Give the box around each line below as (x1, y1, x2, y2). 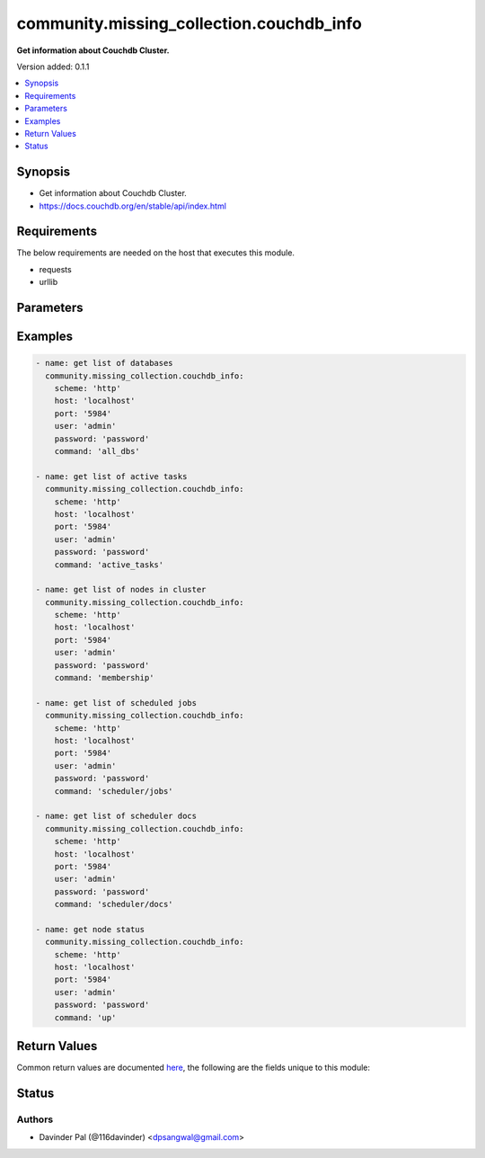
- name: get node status (35, 924, 145, 934)
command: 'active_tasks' (54, 559, 164, 570)
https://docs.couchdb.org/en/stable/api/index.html (39, 200, 226, 211)
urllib (39, 277, 58, 288)
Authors (16, 1113, 54, 1126)
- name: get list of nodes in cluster (35, 584, 207, 595)
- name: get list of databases (35, 358, 174, 369)
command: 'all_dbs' (54, 446, 141, 457)
